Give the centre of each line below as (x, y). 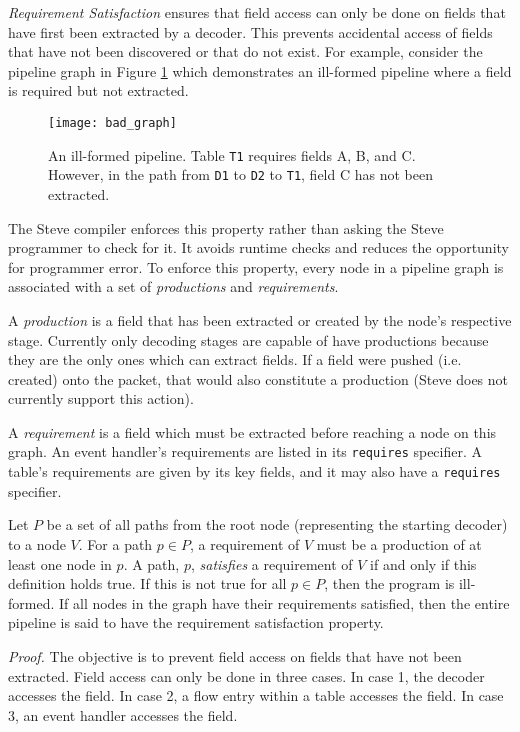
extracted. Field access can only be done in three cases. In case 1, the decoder (246, 675)
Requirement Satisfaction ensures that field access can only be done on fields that (257, 12)
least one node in (60, 563)
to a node (37, 543)
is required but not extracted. (98, 90)
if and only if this (423, 563)
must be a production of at (399, 543)
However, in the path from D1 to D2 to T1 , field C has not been (240, 174)
